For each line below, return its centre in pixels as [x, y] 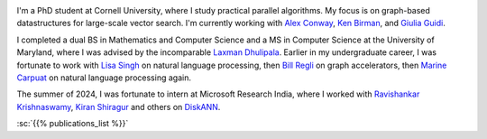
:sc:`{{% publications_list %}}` [73, 124]
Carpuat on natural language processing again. [104, 78]
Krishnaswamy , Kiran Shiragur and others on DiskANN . [119, 107]
